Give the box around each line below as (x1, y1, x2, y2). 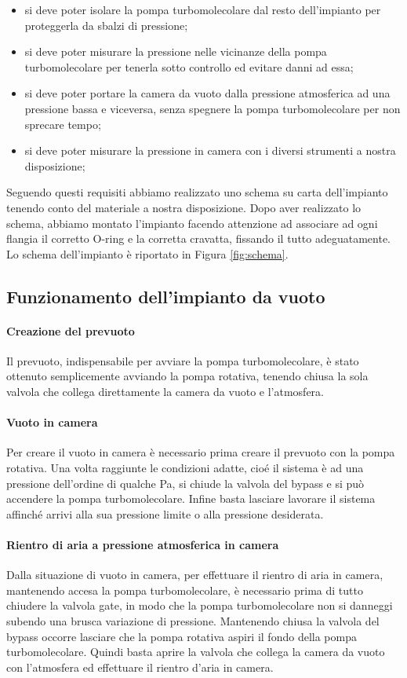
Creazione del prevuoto (6, 322, 135, 339)
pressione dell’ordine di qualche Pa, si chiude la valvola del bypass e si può (6, 475, 365, 491)
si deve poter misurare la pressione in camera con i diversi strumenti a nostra (24, 142, 396, 159)
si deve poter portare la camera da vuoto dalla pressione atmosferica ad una (24, 85, 391, 101)
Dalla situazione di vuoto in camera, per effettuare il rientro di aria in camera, (6, 566, 383, 583)
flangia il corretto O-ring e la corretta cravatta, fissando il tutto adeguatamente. (6, 230, 391, 247)
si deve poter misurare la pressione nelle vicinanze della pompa (24, 43, 327, 60)
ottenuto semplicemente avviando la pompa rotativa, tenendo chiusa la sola (6, 368, 369, 384)
